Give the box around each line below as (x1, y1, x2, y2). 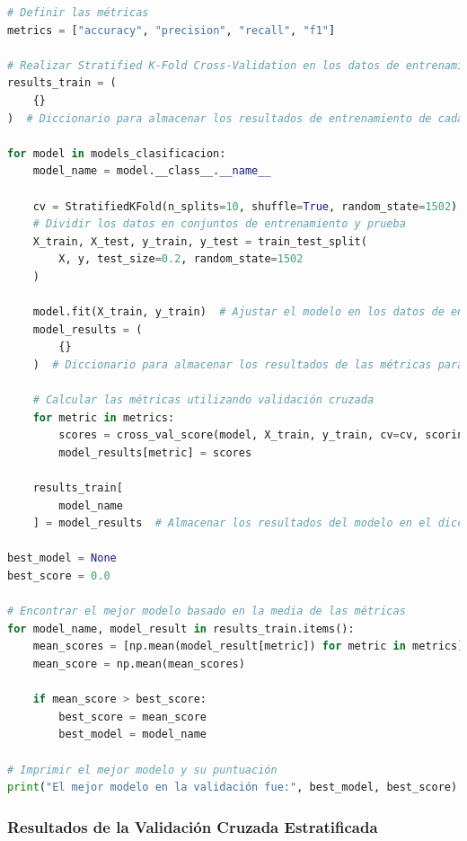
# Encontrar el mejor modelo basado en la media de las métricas (7, 605, 406, 618)
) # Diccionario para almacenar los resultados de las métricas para (32, 358, 464, 371)
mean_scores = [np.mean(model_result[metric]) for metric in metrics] (32, 640, 464, 653)
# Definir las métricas (7, 6, 149, 19)
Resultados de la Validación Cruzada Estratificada (7, 815, 378, 837)
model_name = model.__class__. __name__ (32, 164, 271, 178)
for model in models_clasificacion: (7, 146, 226, 160)
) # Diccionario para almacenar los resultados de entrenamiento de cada (7, 111, 464, 125)
